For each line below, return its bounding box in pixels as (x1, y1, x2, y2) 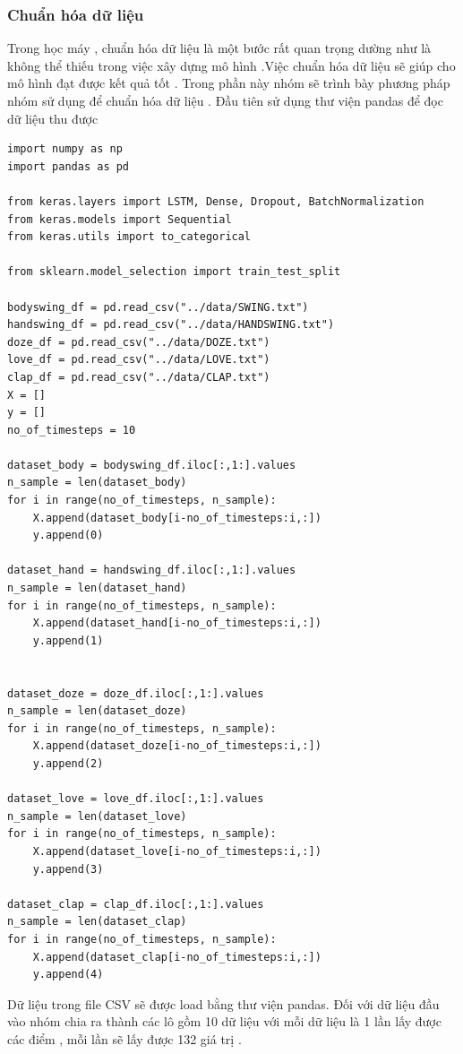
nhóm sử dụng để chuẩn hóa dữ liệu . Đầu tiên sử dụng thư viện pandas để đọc (7, 91, 443, 109)
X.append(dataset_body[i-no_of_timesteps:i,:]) (32, 511, 322, 524)
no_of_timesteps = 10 (7, 423, 136, 436)
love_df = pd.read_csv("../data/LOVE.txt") (7, 353, 270, 367)
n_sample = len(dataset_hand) (7, 582, 187, 595)
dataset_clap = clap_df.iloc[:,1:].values (7, 897, 264, 911)
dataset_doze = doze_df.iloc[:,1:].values (7, 687, 264, 700)
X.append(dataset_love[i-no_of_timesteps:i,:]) (32, 844, 322, 858)
